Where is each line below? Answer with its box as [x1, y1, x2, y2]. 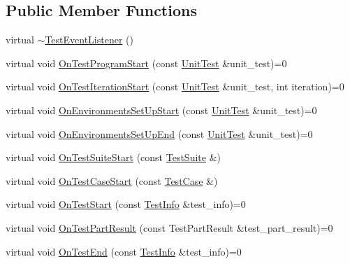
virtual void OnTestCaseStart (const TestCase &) [6, 173, 218, 188]
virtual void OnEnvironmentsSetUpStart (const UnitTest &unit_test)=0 [6, 102, 317, 117]
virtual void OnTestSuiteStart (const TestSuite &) [6, 150, 221, 165]
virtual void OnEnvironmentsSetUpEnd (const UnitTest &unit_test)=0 [6, 126, 313, 141]
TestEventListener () [45, 32, 133, 47]
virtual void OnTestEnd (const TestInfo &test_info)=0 [6, 244, 242, 258]
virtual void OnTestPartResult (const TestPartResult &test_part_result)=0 [6, 220, 333, 235]
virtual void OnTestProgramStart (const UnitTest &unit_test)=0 [6, 55, 287, 70]
